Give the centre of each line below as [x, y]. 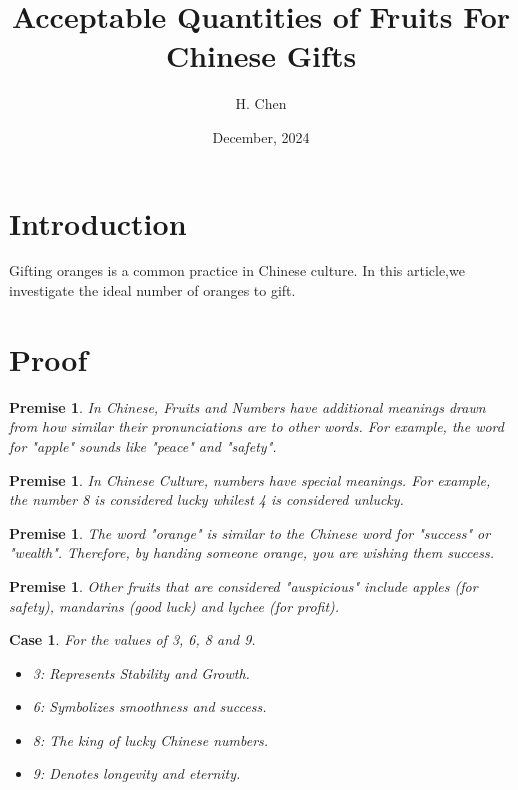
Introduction [98, 222]
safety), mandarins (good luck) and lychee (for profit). [174, 605]
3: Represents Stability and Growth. [141, 672]
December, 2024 [261, 136]
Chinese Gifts [261, 55]
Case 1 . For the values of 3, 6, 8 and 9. [132, 639]
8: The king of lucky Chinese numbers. [150, 739]
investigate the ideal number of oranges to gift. [152, 290]
